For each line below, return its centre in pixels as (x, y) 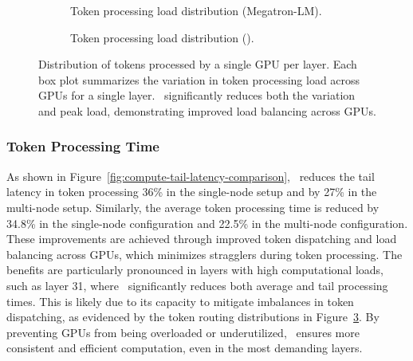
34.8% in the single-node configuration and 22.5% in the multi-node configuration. (207, 223)
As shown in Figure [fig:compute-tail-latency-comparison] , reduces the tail (191, 176)
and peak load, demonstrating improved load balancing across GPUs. (207, 110)
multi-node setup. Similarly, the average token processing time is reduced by (193, 207)
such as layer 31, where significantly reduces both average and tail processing (197, 285)
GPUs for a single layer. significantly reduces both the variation (197, 95)
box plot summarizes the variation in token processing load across (199, 79)
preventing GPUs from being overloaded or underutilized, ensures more (183, 332)
